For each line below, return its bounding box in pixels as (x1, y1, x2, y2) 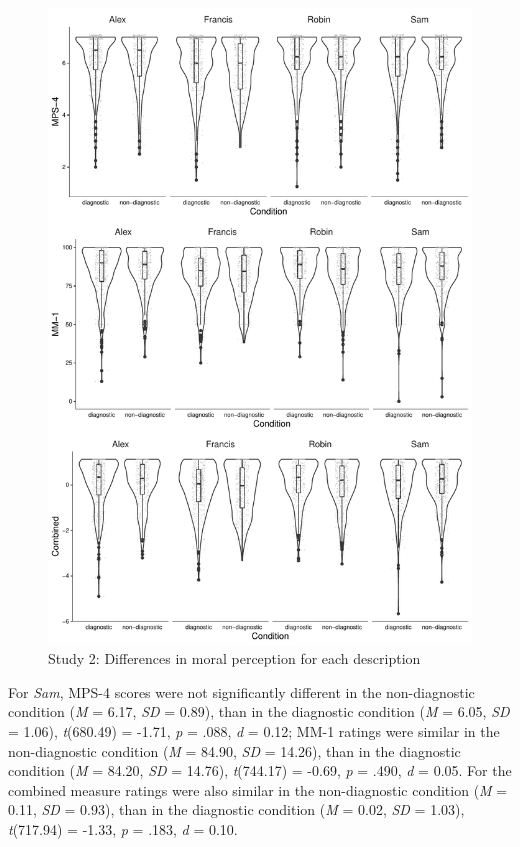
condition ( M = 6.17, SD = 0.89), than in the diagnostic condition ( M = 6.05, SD (8, 701, 510, 722)
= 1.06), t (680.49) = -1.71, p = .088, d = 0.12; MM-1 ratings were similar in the (8, 720, 500, 741)
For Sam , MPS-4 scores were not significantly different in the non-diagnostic (8, 681, 475, 702)
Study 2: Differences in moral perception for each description (48, 648, 421, 669)
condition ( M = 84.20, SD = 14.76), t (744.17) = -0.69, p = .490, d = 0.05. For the (8, 760, 512, 781)
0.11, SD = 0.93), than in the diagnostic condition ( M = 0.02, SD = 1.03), (8, 799, 465, 820)
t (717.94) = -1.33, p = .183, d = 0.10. (8, 818, 238, 839)
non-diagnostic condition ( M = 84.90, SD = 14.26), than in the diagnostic (8, 740, 461, 761)
